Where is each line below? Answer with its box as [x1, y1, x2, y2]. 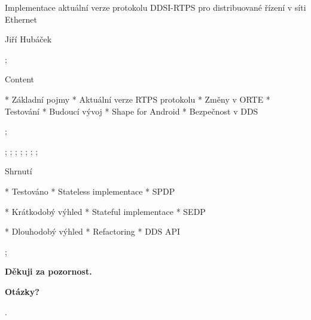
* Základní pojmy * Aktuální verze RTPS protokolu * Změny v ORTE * [5, 93, 270, 105]
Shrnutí [5, 165, 32, 177]
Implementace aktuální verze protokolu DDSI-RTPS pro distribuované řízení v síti [5, 1, 306, 13]
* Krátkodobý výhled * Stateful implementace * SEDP [5, 205, 206, 217]
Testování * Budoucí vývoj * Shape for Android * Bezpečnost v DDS [5, 104, 258, 117]
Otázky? [5, 285, 39, 297]
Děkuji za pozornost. [5, 265, 92, 278]
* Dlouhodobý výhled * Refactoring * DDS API [5, 225, 181, 238]
